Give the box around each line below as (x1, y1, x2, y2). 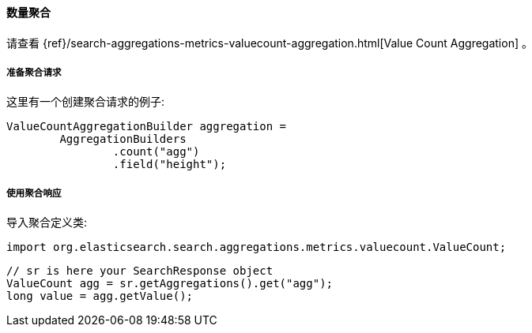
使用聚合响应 (6, 187, 62, 199)
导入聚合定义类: (6, 215, 88, 230)
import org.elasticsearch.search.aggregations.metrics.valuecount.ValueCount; (6, 241, 507, 254)
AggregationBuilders (59, 133, 187, 146)
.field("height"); (112, 158, 227, 171)
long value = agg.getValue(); (6, 290, 194, 303)
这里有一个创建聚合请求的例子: (6, 95, 165, 109)
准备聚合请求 (6, 67, 62, 78)
